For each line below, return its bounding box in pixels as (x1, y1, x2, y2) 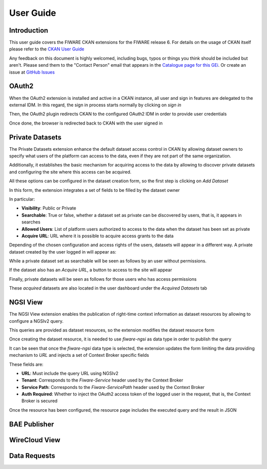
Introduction (9, 26, 48, 35)
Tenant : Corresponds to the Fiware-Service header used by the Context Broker (21, 377, 183, 383)
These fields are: (9, 361, 44, 367)
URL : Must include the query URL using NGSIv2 (21, 370, 119, 376)
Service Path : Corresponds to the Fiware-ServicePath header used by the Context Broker (21, 384, 205, 390)
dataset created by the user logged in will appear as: (9, 249, 116, 255)
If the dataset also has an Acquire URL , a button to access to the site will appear (9, 267, 173, 273)
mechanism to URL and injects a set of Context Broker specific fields (9, 352, 149, 358)
